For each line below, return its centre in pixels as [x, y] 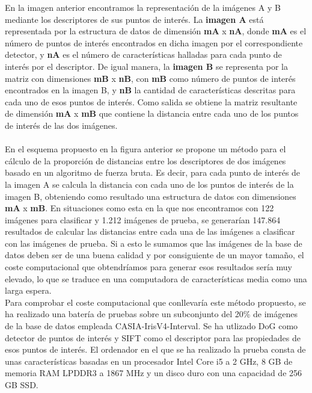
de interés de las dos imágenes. [61, 125]
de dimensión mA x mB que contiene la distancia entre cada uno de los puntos [152, 113]
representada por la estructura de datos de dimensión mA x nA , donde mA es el [156, 31]
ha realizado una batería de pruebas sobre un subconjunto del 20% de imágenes [151, 314]
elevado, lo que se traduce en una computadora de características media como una [156, 278]
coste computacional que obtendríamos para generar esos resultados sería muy [148, 267]
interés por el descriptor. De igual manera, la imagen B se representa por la [146, 66]
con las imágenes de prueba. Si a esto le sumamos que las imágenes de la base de [154, 243]
